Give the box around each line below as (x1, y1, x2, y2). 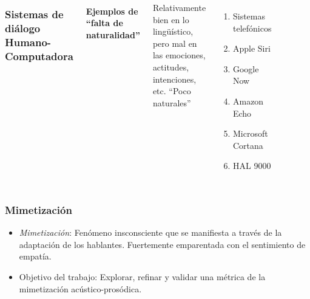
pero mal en (152, 36, 197, 49)
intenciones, (152, 72, 197, 85)
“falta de (86, 16, 123, 29)
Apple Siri (232, 42, 271, 55)
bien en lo (152, 13, 189, 26)
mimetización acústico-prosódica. (19, 282, 142, 295)
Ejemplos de (86, 4, 138, 17)
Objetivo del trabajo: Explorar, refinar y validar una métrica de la (19, 270, 266, 283)
